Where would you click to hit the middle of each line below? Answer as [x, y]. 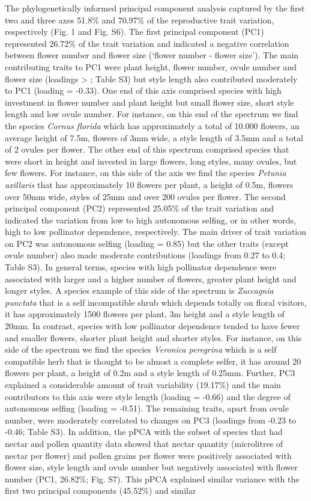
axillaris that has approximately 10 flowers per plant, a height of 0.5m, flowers [149, 184]
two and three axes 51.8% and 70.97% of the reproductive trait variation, [140, 20]
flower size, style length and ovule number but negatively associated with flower [151, 467]
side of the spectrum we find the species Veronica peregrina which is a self [141, 349]
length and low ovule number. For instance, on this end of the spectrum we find [152, 114]
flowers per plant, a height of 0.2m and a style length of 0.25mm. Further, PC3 [150, 373]
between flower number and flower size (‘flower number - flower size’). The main [152, 55]
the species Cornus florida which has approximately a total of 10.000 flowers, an [152, 125]
